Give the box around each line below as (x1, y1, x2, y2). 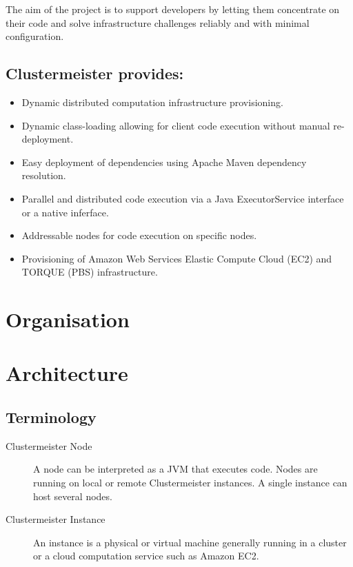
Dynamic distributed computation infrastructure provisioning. (21, 94, 283, 109)
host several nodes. (33, 488, 112, 503)
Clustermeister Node (6, 438, 92, 453)
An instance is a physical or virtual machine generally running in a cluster (33, 535, 347, 549)
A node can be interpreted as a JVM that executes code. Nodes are (33, 462, 318, 476)
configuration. (6, 29, 64, 43)
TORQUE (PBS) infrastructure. (21, 265, 158, 279)
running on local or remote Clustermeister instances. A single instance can (33, 475, 347, 490)
